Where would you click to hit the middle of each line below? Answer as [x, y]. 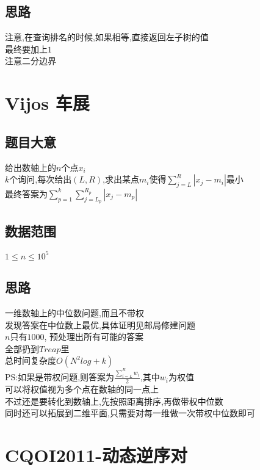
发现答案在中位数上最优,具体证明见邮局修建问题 [100, 324]
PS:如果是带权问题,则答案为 [60, 377]
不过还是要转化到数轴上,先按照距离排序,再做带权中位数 [114, 401]
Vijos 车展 [47, 103]
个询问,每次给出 [41, 179]
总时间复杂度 [31, 360]
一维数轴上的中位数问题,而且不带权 [74, 313]
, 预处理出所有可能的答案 [94, 337]
